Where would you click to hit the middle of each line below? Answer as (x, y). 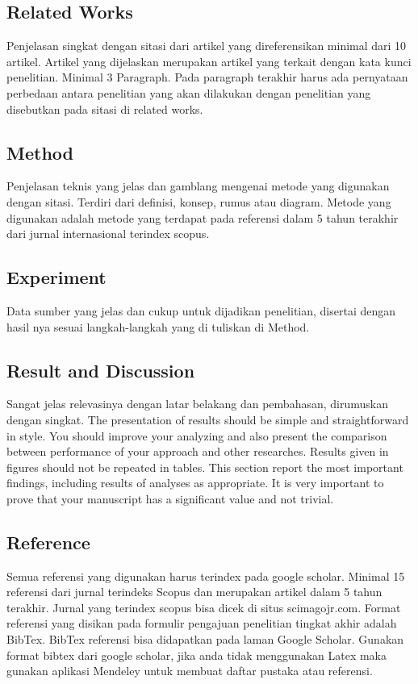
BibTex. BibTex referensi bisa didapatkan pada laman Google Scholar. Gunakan (205, 639)
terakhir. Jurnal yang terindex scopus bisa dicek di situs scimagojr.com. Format (204, 607)
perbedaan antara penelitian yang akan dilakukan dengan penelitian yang (189, 92)
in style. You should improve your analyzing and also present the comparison (197, 435)
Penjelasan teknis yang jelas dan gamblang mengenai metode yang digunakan (198, 186)
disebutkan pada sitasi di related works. (105, 108)
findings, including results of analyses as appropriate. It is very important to (195, 483)
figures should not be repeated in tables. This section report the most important (205, 467)
